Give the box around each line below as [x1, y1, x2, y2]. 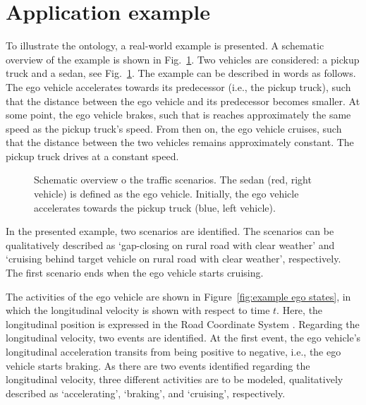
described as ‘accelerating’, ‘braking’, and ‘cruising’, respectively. [6, 385, 286, 400]
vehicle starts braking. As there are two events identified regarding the [6, 358, 310, 373]
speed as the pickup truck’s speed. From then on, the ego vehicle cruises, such [6, 121, 342, 135]
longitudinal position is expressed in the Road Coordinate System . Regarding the [6, 316, 360, 331]
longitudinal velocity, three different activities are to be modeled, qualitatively [6, 372, 343, 387]
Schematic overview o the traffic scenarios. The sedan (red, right [34, 172, 312, 187]
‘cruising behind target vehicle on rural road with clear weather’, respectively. [6, 251, 341, 266]
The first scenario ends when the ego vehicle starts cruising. [6, 265, 264, 280]
